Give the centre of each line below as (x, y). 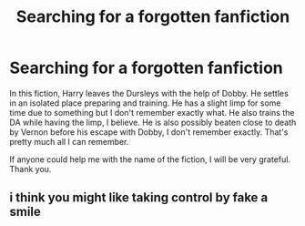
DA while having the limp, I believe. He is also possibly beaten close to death (153, 122)
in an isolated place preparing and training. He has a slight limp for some (145, 103)
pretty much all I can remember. (69, 141)
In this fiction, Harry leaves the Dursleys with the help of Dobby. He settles (149, 93)
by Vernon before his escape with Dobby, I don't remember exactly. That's (149, 132)
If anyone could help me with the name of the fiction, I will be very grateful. (150, 159)
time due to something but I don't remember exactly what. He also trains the (152, 112)
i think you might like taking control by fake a (139, 198)
